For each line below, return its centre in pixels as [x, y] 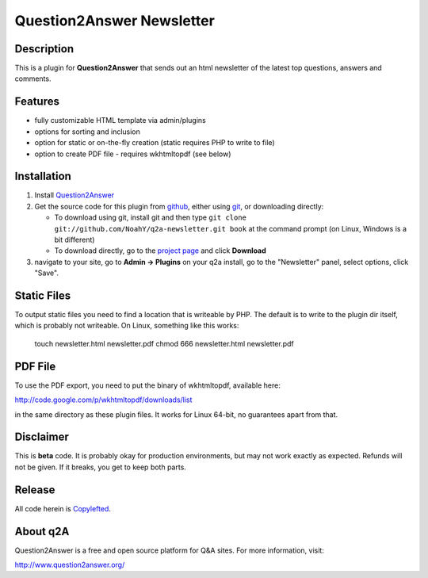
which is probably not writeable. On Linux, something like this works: [127, 326]
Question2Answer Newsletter [115, 21]
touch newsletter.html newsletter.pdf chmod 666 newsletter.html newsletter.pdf [164, 343]
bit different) [75, 239]
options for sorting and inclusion [87, 132]
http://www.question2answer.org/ [70, 565]
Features [37, 102]
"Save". [47, 273]
